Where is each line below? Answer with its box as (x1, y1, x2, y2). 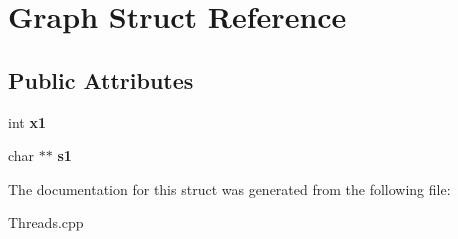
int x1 (8, 111, 46, 132)
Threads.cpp (8, 212, 84, 233)
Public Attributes (8, 64, 194, 95)
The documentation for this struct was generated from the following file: (8, 178, 451, 199)
